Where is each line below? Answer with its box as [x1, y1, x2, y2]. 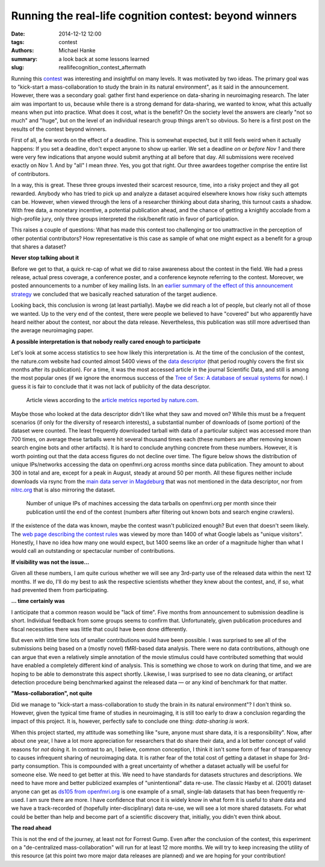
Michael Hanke [58, 47, 96, 54]
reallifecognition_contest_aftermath [58, 64, 146, 71]
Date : [11, 30, 25, 37]
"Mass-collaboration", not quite [11, 690, 93, 697]
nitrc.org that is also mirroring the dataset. [11, 486, 116, 494]
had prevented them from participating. [11, 586, 109, 593]
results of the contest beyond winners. [11, 125, 107, 133]
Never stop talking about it [11, 254, 79, 262]
